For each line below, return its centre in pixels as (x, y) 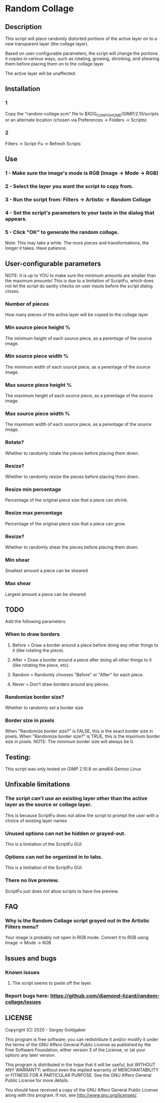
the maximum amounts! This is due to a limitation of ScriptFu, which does (79, 280)
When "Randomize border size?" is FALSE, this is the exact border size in (79, 731)
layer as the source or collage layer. (49, 805)
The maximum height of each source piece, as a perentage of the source (79, 396)
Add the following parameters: (36, 621)
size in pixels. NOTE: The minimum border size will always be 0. (70, 742)
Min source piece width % (37, 356)
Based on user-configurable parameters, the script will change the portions (82, 53)
